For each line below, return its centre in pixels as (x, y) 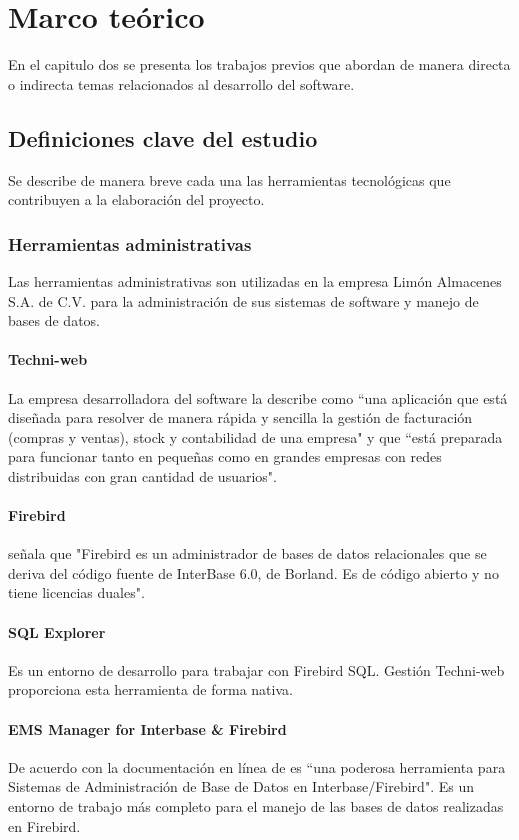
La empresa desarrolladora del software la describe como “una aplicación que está (258, 397)
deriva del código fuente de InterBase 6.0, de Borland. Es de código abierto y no (253, 572)
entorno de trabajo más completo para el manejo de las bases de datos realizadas (256, 806)
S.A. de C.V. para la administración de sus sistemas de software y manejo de (243, 300)
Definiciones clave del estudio (163, 137)
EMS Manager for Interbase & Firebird (147, 728)
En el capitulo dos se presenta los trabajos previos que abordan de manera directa (259, 64)
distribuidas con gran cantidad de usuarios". (142, 475)
